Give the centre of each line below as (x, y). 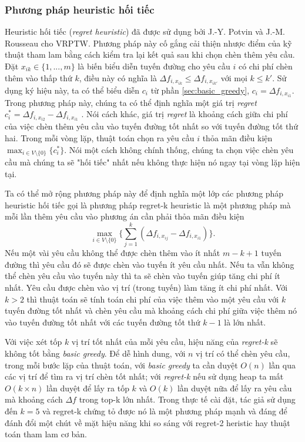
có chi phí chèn (265, 66)
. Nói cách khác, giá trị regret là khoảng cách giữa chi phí (185, 114)
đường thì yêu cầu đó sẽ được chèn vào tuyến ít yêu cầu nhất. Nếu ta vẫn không (150, 264)
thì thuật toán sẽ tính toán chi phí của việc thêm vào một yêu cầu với (153, 299)
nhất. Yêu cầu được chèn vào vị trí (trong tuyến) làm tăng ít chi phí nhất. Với (146, 287)
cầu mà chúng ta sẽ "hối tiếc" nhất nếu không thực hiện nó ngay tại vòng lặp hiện (152, 162)
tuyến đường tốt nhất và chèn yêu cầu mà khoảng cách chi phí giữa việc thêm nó (151, 310)
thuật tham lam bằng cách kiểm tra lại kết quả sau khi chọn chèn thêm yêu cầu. (150, 54)
